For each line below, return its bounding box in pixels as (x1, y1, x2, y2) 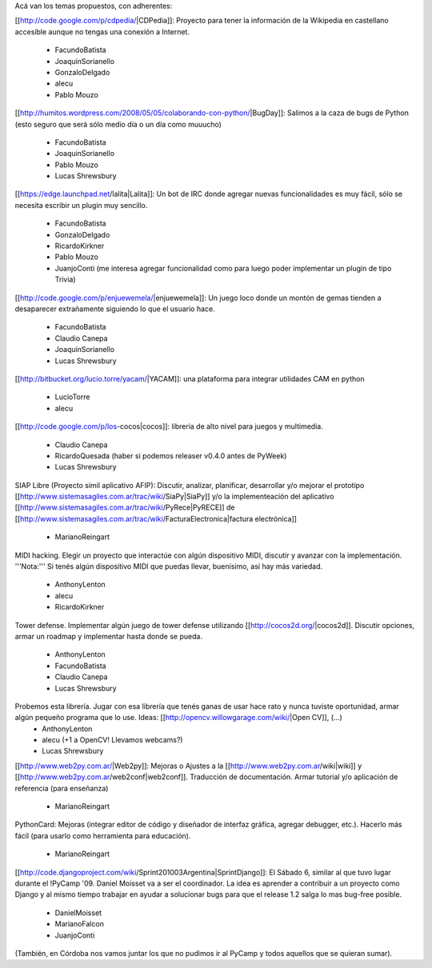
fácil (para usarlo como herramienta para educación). (14, 830, 191, 840)
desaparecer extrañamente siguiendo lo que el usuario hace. (14, 304, 215, 314)
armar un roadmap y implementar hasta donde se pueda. (14, 631, 203, 641)
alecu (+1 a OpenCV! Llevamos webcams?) (42, 735, 183, 745)
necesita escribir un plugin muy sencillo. (14, 200, 148, 210)
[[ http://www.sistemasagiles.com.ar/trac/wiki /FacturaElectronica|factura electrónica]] (14, 514, 298, 523)
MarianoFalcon (54, 919, 104, 929)
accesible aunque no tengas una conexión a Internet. (14, 26, 190, 36)
